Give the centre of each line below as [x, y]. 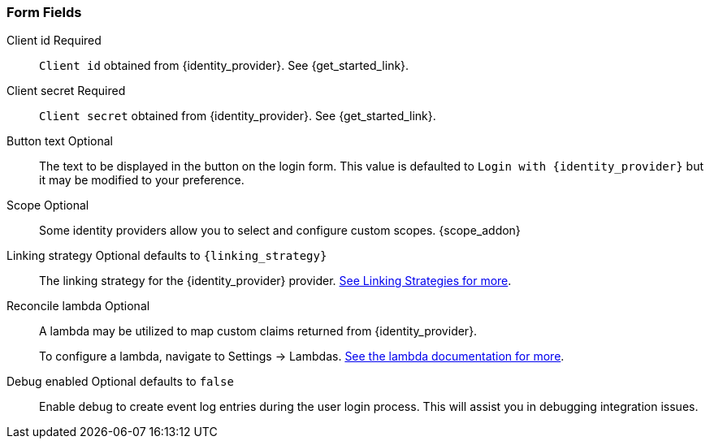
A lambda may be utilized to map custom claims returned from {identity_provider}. [258, 331]
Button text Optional [60, 141]
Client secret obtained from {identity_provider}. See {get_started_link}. [238, 116]
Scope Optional [48, 205]
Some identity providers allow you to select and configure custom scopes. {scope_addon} [280, 231]
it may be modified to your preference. [142, 180]
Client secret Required [66, 91]
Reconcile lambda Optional [78, 306]
